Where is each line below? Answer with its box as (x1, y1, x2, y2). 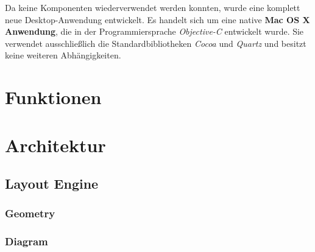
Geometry (5, 206, 55, 221)
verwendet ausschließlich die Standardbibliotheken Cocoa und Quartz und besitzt (5, 37, 306, 49)
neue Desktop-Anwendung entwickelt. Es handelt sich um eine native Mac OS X (5, 13, 310, 26)
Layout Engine (5, 174, 99, 193)
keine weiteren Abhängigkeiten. (5, 49, 121, 61)
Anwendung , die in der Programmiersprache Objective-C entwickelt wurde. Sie (5, 25, 304, 38)
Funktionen (5, 85, 102, 110)
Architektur (5, 132, 106, 157)
